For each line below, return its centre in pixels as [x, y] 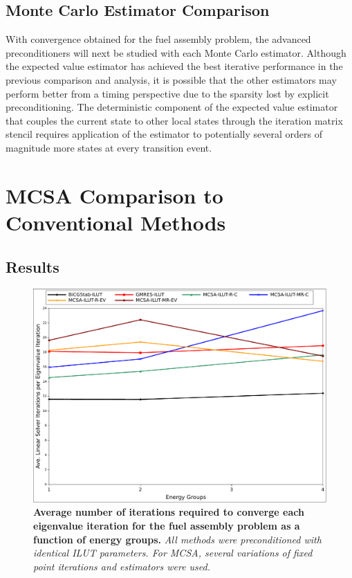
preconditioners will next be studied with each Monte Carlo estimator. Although [176, 52]
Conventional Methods [116, 222]
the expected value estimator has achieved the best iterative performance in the [174, 66]
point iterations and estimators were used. [122, 566]
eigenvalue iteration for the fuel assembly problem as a [167, 525]
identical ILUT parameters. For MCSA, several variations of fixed [173, 553]
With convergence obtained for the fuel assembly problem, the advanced [158, 39]
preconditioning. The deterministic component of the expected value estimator [172, 107]
